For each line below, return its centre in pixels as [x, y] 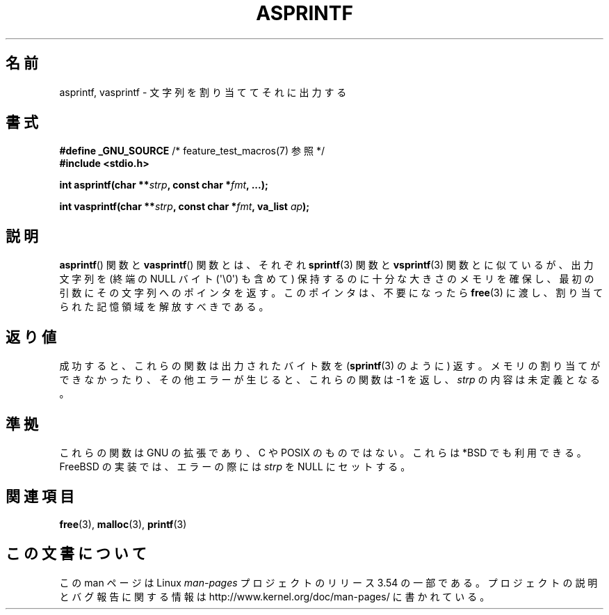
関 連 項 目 [40, 497]
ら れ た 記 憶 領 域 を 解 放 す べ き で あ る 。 [164, 307]
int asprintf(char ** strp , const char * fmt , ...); [164, 185]
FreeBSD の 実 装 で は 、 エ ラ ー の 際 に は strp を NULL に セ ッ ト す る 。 [235, 466]
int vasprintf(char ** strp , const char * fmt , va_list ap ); [185, 207]
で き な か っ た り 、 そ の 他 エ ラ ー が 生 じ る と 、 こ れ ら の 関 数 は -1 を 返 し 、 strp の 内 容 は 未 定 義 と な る [330, 380]
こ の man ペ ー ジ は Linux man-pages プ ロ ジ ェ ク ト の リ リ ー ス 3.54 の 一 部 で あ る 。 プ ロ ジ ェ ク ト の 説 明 [328, 582]
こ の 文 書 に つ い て [76, 554]
